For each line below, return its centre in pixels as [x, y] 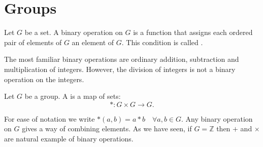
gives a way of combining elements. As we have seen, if [107, 128]
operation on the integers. [44, 79]
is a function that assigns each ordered [193, 32]
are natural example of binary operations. [69, 138]
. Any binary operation [217, 118]
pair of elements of [33, 42]
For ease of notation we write [50, 118]
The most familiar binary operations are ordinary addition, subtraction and [122, 59]
